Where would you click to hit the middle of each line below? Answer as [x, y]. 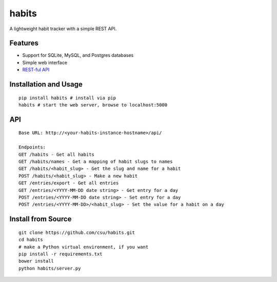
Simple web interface [45, 62]
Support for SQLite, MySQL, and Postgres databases [78, 55]
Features [24, 43]
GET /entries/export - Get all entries [69, 183]
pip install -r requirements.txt [61, 254]
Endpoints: [32, 147]
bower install [36, 261]
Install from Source [41, 219]
